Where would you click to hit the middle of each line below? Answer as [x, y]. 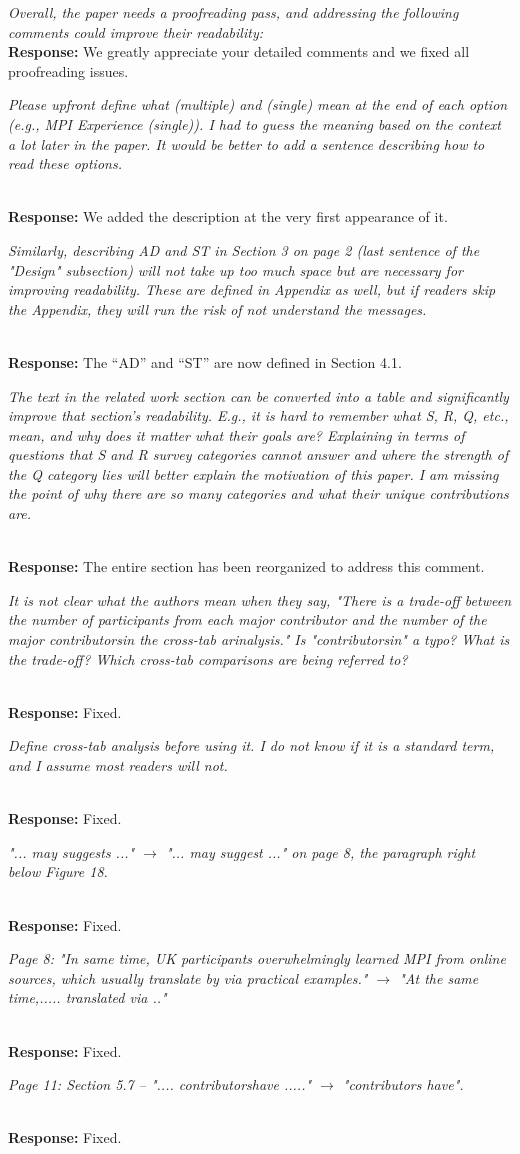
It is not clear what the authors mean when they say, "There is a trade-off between [260, 599]
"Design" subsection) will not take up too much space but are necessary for [235, 269]
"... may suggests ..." [71, 851]
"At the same [439, 977]
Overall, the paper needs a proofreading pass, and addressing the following [233, 12]
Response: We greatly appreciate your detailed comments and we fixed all [239, 51]
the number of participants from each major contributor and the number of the [247, 619]
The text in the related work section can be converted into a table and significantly [258, 395]
